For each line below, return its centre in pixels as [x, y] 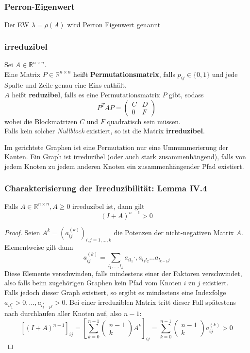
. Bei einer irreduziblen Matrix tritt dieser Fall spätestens [150, 302]
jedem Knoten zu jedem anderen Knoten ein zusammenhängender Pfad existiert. [124, 166]
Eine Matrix [23, 74]
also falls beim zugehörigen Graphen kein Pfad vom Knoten [93, 283]
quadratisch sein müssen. [144, 121]
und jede [225, 74]
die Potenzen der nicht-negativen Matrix [174, 232]
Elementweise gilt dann [39, 247]
